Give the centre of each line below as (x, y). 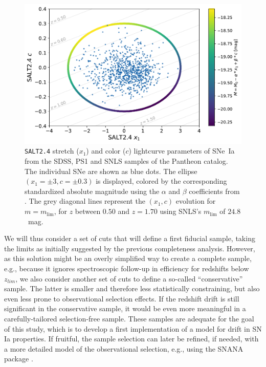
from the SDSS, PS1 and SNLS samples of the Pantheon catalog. (126, 161)
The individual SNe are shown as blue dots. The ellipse (111, 171)
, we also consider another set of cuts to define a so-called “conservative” (129, 278)
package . (19, 359)
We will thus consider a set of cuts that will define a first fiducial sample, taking (130, 238)
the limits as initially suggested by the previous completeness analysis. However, (130, 248)
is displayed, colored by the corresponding (161, 181)
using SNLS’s (181, 211)
